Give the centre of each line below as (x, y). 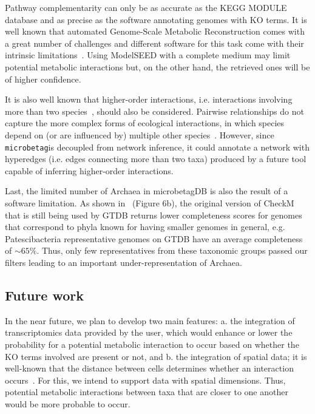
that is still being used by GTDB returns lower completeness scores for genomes (154, 215)
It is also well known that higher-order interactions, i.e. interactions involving (149, 99)
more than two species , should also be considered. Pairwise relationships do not (154, 111)
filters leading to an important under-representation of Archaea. (124, 262)
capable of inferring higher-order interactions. (89, 170)
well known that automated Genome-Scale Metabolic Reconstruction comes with (155, 31)
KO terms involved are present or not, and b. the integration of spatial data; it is (156, 356)
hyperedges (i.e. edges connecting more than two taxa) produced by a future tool (156, 159)
